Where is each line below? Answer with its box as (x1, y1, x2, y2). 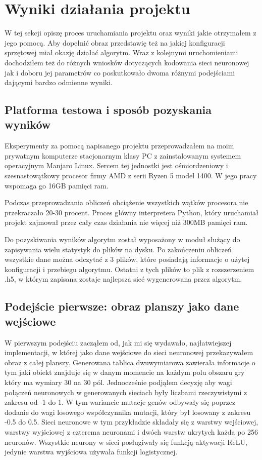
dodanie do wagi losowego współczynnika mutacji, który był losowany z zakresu (5, 406, 251, 417)
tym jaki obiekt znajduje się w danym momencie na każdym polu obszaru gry (5, 367, 245, 377)
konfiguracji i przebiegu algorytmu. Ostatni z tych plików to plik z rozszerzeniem (5, 263, 254, 274)
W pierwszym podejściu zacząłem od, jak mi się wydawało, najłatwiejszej (5, 337, 232, 348)
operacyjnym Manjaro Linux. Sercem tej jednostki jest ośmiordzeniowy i (5, 160, 228, 171)
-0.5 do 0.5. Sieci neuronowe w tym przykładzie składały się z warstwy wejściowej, (5, 416, 258, 427)
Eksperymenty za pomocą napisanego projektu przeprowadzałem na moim (5, 140, 234, 151)
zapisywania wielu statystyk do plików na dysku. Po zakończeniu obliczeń (5, 244, 232, 254)
